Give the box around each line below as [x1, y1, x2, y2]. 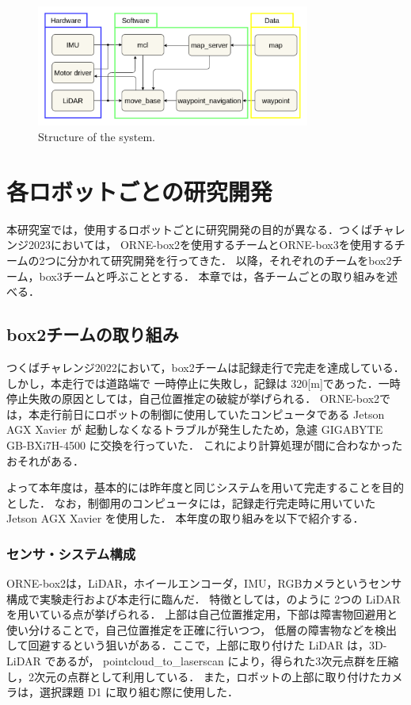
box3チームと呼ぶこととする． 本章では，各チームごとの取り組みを [39, 267, 387, 284]
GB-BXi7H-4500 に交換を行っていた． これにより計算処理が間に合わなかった [6, 436, 403, 453]
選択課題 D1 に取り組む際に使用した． [39, 684, 239, 700]
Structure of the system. [38, 128, 156, 145]
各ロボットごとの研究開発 [6, 174, 272, 207]
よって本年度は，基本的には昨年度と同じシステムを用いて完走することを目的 [6, 479, 405, 496]
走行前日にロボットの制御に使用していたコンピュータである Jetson [39, 405, 385, 422]
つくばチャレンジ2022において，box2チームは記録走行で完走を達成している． [6, 358, 405, 375]
